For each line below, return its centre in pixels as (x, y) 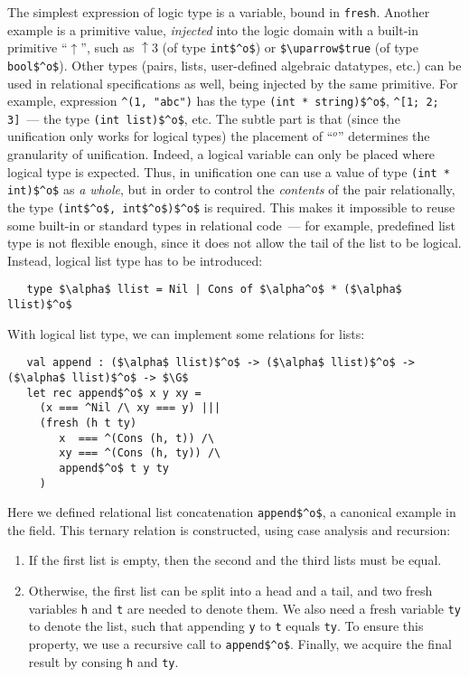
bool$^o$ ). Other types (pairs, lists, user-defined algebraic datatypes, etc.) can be (234, 65)
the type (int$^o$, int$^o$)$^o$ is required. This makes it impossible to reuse (231, 207)
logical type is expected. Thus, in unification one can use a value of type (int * (229, 171)
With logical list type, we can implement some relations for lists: (186, 333)
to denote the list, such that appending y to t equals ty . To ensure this (226, 626)
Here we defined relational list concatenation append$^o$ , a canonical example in (232, 512)
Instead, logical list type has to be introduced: (135, 260)
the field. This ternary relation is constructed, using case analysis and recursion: (229, 529)
